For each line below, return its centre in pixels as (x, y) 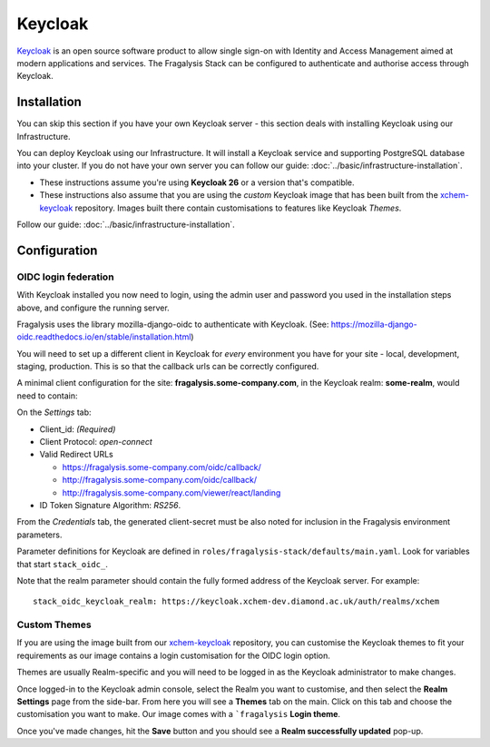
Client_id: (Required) (78, 429)
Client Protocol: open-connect (96, 442)
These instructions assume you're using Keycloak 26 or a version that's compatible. (197, 182)
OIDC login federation (65, 277)
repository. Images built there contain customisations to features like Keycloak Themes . (238, 208)
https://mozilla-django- (374, 324)
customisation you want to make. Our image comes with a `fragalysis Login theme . (178, 714)
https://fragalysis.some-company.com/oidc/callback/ (162, 467)
